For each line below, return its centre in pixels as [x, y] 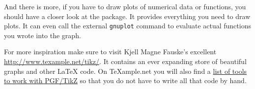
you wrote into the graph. [42, 35]
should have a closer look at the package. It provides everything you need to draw [127, 16]
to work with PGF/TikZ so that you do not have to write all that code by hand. [125, 80]
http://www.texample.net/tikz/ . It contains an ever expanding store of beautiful [125, 61]
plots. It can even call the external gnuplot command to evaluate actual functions [127, 26]
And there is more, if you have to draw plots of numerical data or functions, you [125, 6]
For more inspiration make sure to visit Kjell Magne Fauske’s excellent [110, 52]
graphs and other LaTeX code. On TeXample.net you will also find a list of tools [126, 71]
